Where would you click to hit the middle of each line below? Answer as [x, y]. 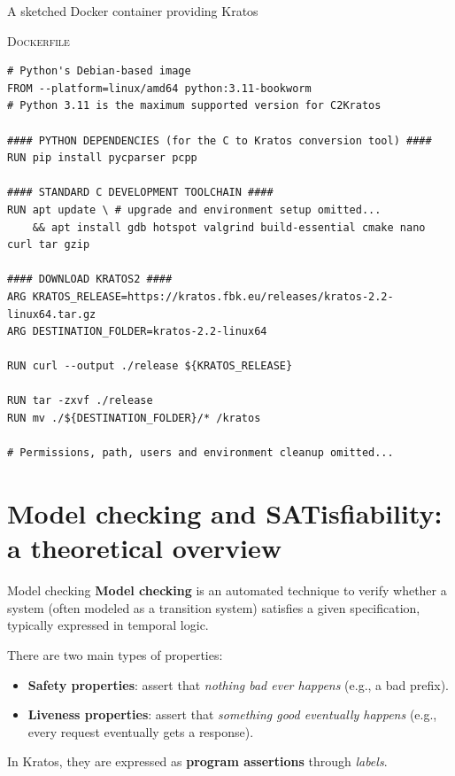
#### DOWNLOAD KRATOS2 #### [90, 279]
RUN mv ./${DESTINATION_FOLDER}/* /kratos [134, 419]
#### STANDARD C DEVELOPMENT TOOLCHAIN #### [140, 193]
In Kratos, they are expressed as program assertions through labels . [197, 761]
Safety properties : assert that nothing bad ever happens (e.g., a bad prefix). [239, 684]
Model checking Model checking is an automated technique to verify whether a [227, 590]
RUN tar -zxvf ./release [80, 401]
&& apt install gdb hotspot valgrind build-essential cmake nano [229, 227]
